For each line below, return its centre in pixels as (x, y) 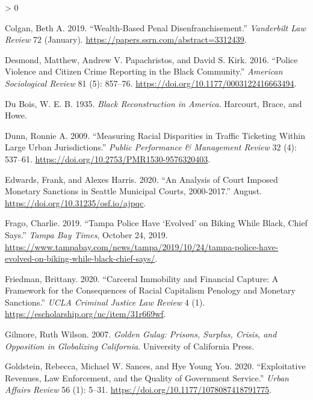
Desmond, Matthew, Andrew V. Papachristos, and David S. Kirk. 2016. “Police (151, 59)
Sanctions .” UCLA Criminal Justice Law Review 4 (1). (105, 302)
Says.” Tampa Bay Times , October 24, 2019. (86, 234)
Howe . (16, 115)
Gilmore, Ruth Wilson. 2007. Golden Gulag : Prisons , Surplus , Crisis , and (141, 334)
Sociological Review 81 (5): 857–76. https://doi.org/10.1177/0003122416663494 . (151, 83)
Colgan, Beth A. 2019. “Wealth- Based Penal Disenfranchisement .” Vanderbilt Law (155, 27)
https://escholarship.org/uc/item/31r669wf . (85, 314)
